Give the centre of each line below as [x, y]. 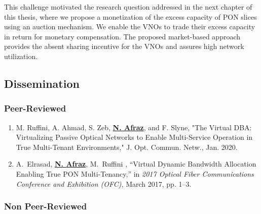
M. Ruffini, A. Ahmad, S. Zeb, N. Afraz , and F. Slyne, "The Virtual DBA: [134, 127]
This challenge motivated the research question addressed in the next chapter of [128, 7]
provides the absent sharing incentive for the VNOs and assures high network [124, 46]
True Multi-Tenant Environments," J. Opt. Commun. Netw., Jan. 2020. [127, 147]
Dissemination [42, 83]
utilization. [21, 56]
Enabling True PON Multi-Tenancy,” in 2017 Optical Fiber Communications [135, 173]
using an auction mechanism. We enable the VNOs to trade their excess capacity [130, 26]
